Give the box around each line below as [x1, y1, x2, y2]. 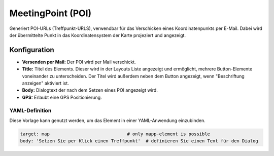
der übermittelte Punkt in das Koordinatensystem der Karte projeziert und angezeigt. [9, 32, 186, 38]
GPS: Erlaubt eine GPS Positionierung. [22, 94, 102, 100]
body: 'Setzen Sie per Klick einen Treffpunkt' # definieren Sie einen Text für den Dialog [20, 138, 258, 144]
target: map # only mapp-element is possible [20, 131, 211, 137]
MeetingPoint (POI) [9, 8, 92, 19]
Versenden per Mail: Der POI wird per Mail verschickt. [22, 59, 136, 65]
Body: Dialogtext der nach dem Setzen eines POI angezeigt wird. [22, 87, 158, 93]
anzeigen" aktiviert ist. [22, 80, 70, 86]
